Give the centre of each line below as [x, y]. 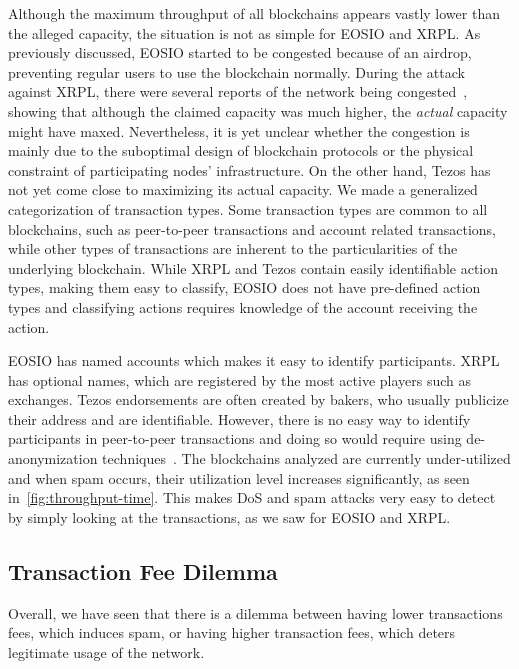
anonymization [53, 458]
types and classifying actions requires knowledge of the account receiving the [243, 306]
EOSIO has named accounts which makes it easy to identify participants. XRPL [254, 360]
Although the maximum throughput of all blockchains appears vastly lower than [254, 13]
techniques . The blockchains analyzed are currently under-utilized [306, 458]
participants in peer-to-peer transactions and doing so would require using [235, 438]
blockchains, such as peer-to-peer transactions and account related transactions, [252, 228]
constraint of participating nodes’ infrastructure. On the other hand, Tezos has [249, 169]
